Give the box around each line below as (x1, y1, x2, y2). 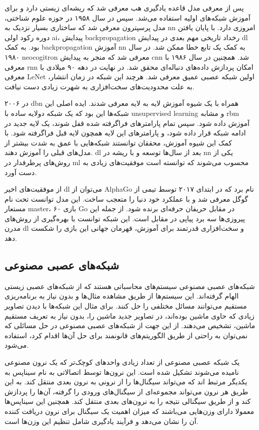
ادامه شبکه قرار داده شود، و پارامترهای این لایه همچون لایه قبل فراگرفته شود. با (5, 127, 246, 138)
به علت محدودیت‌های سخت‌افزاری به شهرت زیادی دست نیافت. (5, 81, 195, 91)
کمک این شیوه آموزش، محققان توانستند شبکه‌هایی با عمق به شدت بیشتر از (5, 137, 232, 148)
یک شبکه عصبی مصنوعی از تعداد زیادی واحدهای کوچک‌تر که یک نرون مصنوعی (5, 357, 240, 367)
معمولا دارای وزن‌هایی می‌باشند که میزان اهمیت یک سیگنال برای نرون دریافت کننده (5, 405, 254, 416)
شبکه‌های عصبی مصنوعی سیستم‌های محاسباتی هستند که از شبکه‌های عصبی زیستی (5, 280, 255, 291)
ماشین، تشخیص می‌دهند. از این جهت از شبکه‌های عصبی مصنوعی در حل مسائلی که (5, 320, 255, 331)
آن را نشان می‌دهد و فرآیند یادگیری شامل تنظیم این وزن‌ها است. (5, 415, 199, 426)
